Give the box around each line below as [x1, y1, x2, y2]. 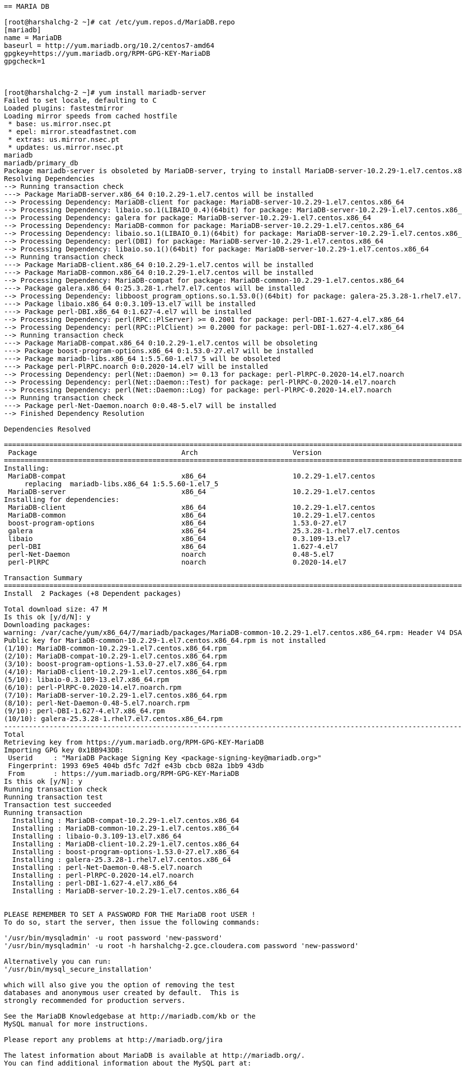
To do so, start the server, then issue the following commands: [4, 918, 260, 926]
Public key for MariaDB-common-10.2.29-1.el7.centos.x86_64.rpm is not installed [4, 636, 326, 644]
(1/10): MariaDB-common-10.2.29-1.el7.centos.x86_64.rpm [4, 644, 227, 652]
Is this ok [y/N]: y [4, 777, 83, 785]
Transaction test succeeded [4, 801, 112, 809]
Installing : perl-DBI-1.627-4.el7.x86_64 [12, 879, 178, 887]
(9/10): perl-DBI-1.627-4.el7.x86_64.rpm [4, 707, 165, 715]
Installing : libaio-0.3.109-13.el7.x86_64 [12, 832, 182, 840]
